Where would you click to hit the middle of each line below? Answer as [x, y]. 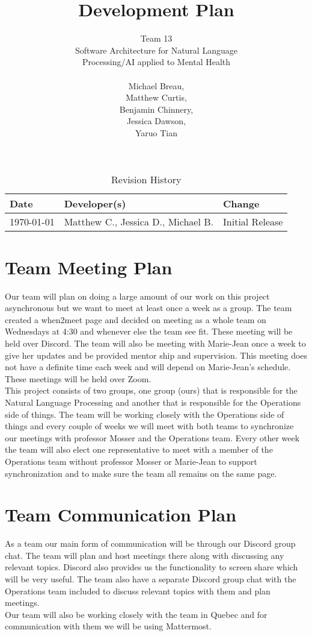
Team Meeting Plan [89, 267]
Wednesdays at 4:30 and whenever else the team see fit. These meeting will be [149, 331]
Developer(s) [95, 204]
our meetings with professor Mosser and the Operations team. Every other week [152, 437]
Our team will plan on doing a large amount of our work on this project [137, 296]
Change [241, 204]
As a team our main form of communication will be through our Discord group [150, 543]
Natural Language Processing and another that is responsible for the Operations [153, 402]
